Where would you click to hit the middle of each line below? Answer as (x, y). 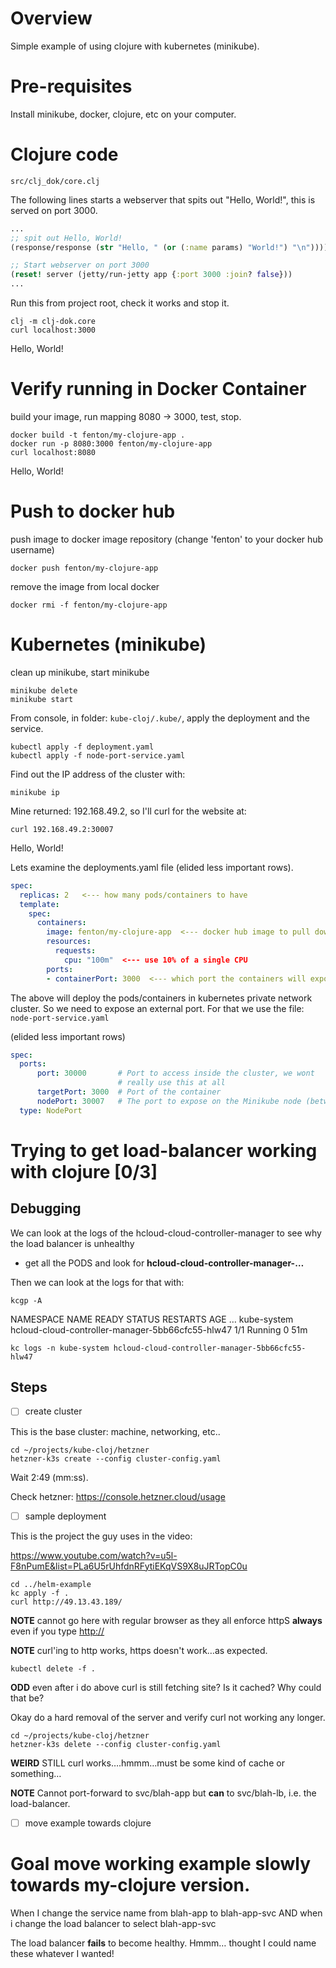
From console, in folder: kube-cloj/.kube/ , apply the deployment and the (160, 718)
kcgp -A (26, 1300)
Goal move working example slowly (161, 1863)
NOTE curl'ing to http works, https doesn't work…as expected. (139, 1650)
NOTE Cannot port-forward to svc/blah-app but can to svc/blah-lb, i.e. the (163, 1793)
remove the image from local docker (85, 586)
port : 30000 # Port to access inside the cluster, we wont (175, 1073)
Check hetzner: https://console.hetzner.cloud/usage (118, 1496)
